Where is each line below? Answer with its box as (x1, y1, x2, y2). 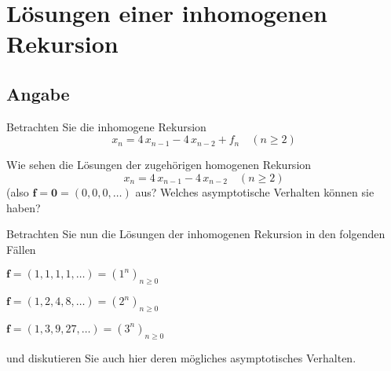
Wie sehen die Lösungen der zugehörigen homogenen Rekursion (6, 156, 312, 173)
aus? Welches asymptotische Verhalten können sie (135, 183, 375, 200)
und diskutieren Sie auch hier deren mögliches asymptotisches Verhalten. (6, 349, 356, 365)
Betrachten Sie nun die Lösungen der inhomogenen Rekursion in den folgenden (6, 226, 386, 242)
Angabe (6, 81, 70, 105)
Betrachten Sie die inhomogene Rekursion (6, 118, 206, 134)
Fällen (6, 241, 36, 257)
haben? (6, 199, 41, 215)
